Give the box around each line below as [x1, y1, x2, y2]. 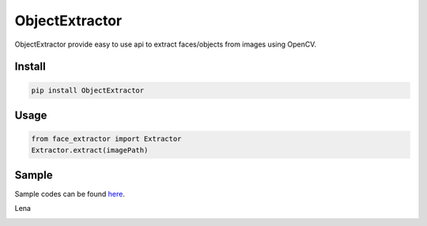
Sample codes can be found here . [14, 190, 126, 199]
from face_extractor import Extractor [31, 134, 182, 144]
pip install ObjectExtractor [31, 85, 145, 95]
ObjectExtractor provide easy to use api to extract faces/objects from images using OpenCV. [14, 40, 316, 49]
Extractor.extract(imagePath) [31, 145, 149, 154]
